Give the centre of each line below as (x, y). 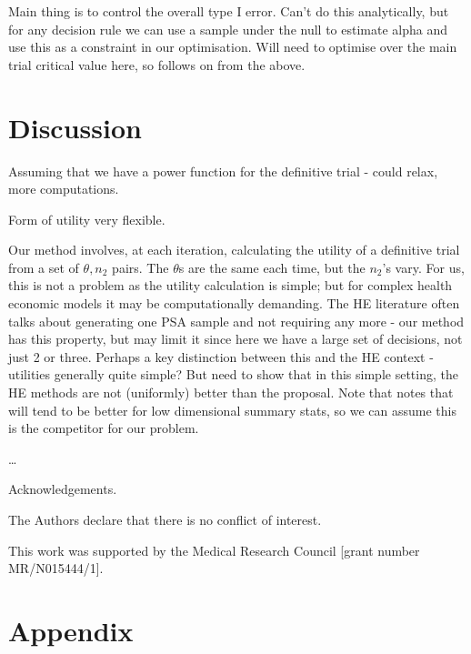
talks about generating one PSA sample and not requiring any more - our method (236, 321)
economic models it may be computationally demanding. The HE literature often (234, 303)
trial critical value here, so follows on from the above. (157, 64)
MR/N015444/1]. (56, 568)
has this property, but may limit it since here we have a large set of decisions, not (235, 339)
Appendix (71, 630)
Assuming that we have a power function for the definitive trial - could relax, (223, 171)
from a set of (44, 267)
